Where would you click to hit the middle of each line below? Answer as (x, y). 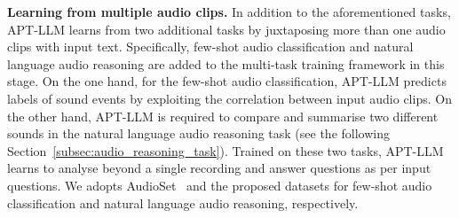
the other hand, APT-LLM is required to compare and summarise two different (223, 116)
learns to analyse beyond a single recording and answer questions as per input (219, 168)
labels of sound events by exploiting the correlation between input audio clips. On (229, 98)
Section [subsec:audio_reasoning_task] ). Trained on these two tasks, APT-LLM (226, 150)
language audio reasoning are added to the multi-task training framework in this (226, 63)
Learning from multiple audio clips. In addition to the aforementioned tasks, (229, 12)
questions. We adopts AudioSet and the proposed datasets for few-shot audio (220, 185)
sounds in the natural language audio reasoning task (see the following (198, 133)
